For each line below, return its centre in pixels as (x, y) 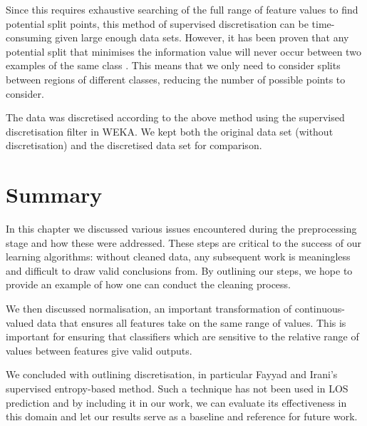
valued (20, 322)
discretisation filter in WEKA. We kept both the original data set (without (170, 131)
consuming (29, 37)
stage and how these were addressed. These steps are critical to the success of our (184, 242)
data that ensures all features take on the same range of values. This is (191, 322)
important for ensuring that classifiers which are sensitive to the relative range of (182, 336)
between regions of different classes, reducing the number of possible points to (176, 79)
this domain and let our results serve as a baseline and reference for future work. (182, 416)
